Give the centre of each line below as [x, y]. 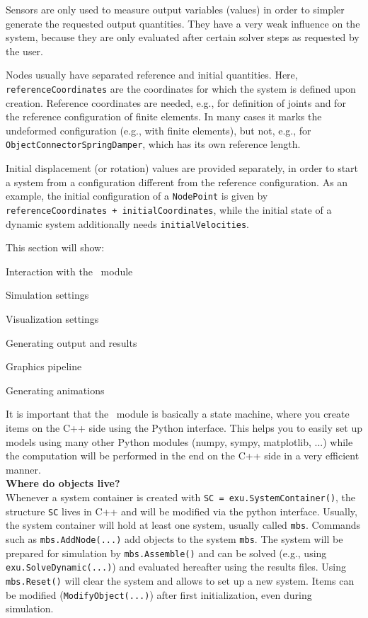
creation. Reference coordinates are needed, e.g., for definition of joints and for [176, 102]
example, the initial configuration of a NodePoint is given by [137, 196]
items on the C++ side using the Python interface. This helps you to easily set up [184, 427]
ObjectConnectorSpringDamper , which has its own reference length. [153, 144]
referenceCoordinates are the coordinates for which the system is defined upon [181, 88]
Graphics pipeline [44, 366]
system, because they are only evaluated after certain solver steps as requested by [183, 37]
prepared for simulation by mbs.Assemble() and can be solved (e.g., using [166, 553]
